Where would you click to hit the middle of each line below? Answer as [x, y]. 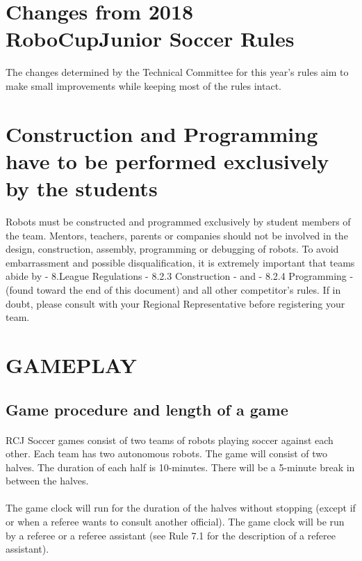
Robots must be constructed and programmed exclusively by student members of [178, 221]
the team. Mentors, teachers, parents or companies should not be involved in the [177, 235]
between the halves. [47, 481]
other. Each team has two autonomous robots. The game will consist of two [166, 453]
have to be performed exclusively [167, 160]
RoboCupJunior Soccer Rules [150, 39]
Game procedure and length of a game [147, 409]
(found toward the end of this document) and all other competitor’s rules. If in [173, 289]
